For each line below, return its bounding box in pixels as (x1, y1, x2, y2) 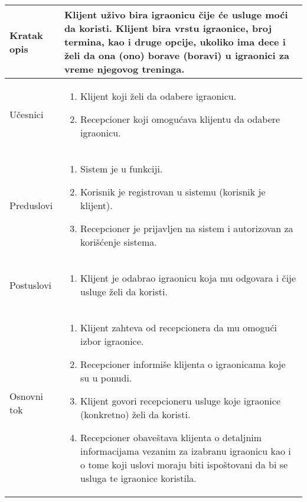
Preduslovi (9, 198, 53, 212)
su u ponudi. (80, 371, 132, 384)
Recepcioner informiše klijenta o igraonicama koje (80, 357, 286, 371)
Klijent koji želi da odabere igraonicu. (80, 89, 237, 103)
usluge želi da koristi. (80, 285, 168, 298)
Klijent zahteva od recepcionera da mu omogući (80, 321, 277, 334)
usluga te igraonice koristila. (80, 471, 197, 485)
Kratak (9, 28, 43, 42)
